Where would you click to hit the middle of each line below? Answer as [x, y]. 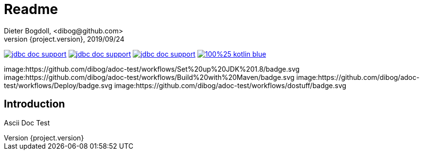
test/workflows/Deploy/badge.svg [58, 85]
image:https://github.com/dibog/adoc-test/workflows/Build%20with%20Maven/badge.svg [149, 77]
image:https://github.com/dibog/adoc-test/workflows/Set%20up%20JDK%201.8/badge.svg [152, 69]
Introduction [35, 104]
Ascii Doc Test [27, 123]
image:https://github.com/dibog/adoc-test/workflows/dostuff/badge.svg [230, 85]
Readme [31, 9]
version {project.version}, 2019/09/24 [64, 39]
